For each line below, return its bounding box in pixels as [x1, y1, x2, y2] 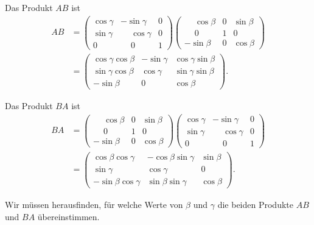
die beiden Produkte [217, 198, 293, 210]
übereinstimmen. [37, 210, 100, 223]
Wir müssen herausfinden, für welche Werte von [5, 198, 183, 210]
